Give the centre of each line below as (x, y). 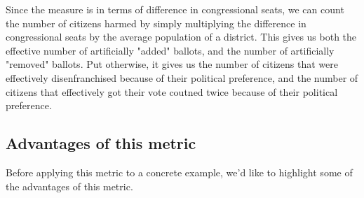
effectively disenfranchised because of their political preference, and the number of (182, 77)
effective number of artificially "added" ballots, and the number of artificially (170, 50)
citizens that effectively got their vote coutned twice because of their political (172, 91)
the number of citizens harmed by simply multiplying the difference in (156, 23)
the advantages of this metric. (69, 186)
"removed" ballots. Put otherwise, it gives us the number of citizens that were (172, 64)
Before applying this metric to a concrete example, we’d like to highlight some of (179, 172)
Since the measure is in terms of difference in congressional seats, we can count (175, 9)
